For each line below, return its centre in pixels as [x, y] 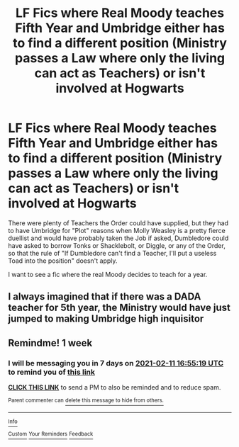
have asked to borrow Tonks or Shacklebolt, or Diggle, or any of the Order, [117, 245]
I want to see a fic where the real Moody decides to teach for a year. [108, 274]
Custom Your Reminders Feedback [51, 434]
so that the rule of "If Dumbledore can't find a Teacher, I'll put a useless [112, 253]
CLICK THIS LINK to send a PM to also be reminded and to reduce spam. [115, 387]
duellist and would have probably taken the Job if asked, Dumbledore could [118, 238]
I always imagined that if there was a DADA [105, 296]
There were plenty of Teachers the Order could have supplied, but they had [118, 223]
